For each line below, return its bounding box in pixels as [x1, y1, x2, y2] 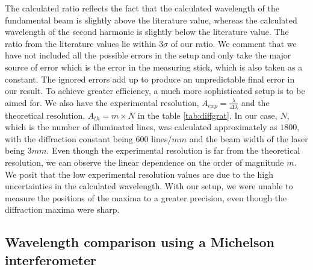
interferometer [5, 250, 96, 269]
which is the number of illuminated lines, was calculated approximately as [5, 121, 277, 133]
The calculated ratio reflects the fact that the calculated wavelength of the [5, 2, 279, 14]
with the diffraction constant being [5, 132, 133, 145]
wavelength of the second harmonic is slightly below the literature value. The [5, 25, 289, 38]
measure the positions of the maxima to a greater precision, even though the [5, 191, 287, 204]
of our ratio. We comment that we [170, 37, 297, 49]
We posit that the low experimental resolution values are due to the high [5, 168, 274, 180]
